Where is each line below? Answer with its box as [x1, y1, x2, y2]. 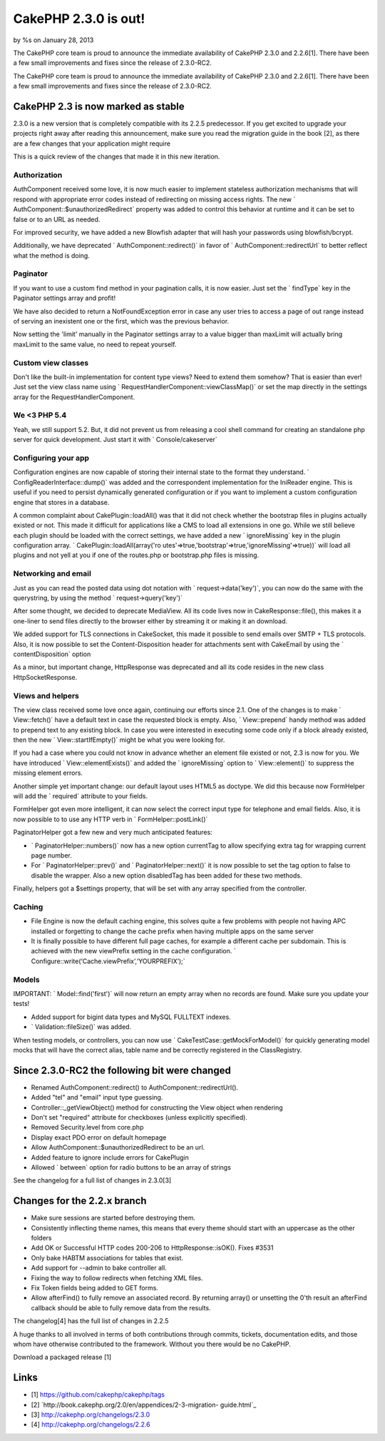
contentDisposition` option [13, 650, 91, 658]
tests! [13, 1000, 30, 1008]
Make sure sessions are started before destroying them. [31, 1214, 196, 1222]
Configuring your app [13, 453, 89, 463]
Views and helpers [13, 691, 80, 701]
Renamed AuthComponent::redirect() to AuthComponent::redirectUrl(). [31, 1083, 239, 1092]
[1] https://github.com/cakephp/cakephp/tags [31, 1390, 165, 1399]
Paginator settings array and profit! [13, 293, 116, 303]
